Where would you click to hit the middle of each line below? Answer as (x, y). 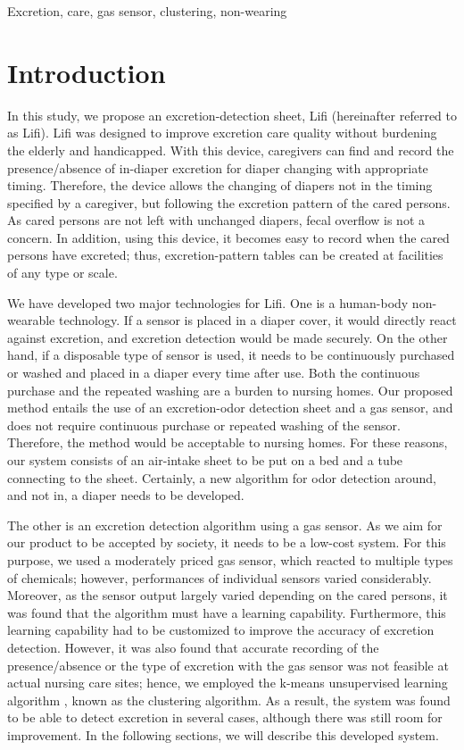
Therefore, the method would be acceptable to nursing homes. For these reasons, (228, 442)
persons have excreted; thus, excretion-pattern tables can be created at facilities (225, 255)
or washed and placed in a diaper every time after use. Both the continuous (214, 373)
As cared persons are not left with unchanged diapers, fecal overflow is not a (216, 220)
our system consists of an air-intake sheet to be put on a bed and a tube (205, 460)
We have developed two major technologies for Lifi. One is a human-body (208, 302)
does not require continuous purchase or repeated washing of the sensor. (204, 425)
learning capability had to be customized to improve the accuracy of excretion (221, 630)
